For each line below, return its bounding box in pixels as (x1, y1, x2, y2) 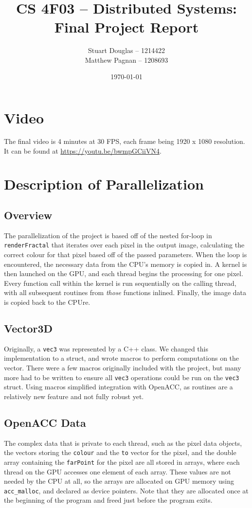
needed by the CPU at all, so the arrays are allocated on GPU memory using (4, 476, 234, 486)
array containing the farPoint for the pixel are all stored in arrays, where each (4, 456, 240, 467)
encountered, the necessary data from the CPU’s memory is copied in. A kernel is (4, 259, 247, 269)
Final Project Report (54, 17, 199, 37)
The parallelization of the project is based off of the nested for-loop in (4, 230, 212, 240)
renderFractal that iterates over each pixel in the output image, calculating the (4, 240, 245, 250)
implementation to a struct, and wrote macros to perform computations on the (4, 353, 239, 363)
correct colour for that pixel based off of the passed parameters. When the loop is (4, 249, 247, 260)
